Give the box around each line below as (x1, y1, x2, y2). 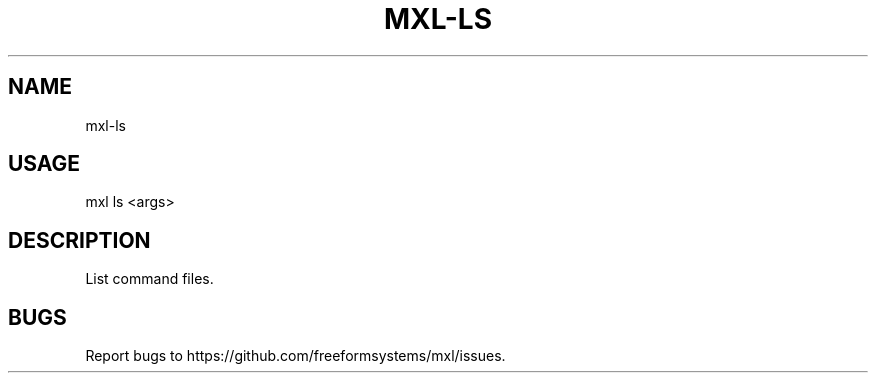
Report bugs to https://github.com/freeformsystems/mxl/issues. (85, 347, 506, 365)
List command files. (85, 270, 214, 288)
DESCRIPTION (8, 227, 151, 253)
